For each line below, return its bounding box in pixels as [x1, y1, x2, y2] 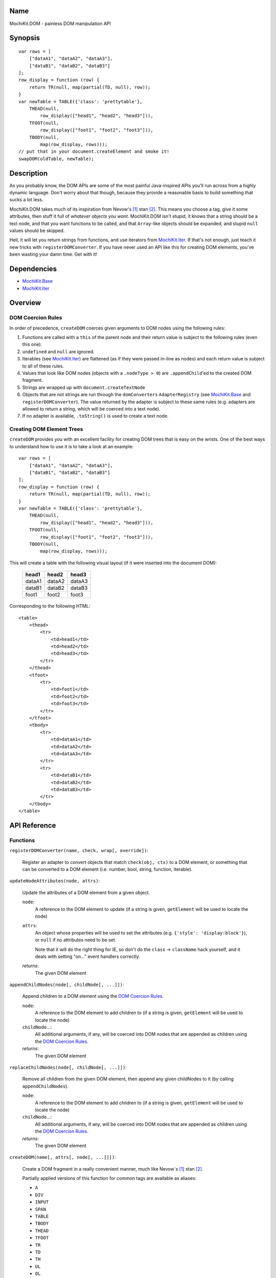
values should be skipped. [9, 227, 65, 234]
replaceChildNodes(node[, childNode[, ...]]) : [9, 1064, 127, 1070]
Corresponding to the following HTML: [9, 603, 90, 609]
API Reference [9, 821, 56, 830]
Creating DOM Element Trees [9, 426, 83, 433]
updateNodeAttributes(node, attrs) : [9, 878, 100, 884]
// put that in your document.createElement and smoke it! [18, 149, 170, 154]
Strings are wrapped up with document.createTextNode [22, 384, 146, 391]
